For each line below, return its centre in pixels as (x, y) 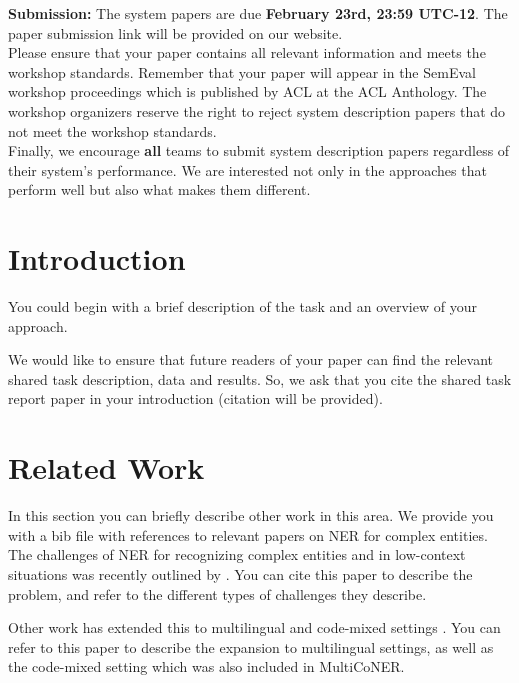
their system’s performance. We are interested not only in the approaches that (247, 169)
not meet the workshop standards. (112, 130)
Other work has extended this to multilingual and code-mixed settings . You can (254, 627)
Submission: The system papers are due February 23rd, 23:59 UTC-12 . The (258, 13)
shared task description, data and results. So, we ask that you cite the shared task (260, 378)
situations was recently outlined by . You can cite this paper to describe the (240, 573)
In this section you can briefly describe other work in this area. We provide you (251, 515)
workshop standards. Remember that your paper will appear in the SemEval (242, 71)
